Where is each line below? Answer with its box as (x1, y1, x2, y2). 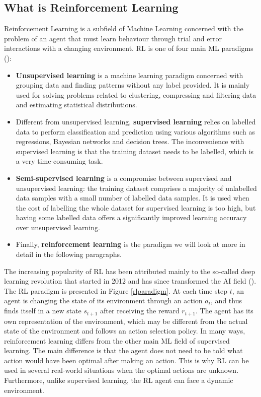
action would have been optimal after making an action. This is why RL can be (4, 355, 249, 365)
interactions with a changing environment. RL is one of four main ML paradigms (4, 43, 253, 53)
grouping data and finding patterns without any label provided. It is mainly (16, 80, 250, 90)
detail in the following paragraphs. (16, 249, 122, 259)
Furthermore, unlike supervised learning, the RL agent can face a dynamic (4, 375, 233, 385)
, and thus (211, 295, 242, 306)
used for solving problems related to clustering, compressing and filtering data (16, 89, 256, 100)
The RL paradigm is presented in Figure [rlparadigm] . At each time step (4, 285, 227, 296)
